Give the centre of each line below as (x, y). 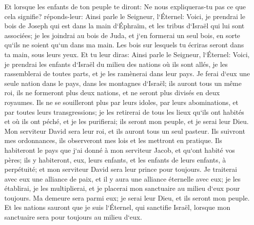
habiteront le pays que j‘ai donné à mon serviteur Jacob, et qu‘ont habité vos (120, 150)
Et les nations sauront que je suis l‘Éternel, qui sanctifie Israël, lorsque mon (117, 207)
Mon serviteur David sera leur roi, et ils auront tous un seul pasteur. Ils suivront (125, 131)
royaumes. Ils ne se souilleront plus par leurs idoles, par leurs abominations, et (122, 102)
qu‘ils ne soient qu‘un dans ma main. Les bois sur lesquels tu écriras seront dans (124, 45)
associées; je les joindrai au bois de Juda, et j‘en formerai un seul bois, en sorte (122, 35)
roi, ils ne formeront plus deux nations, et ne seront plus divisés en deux (112, 92)
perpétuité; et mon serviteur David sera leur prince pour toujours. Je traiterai (121, 169)
